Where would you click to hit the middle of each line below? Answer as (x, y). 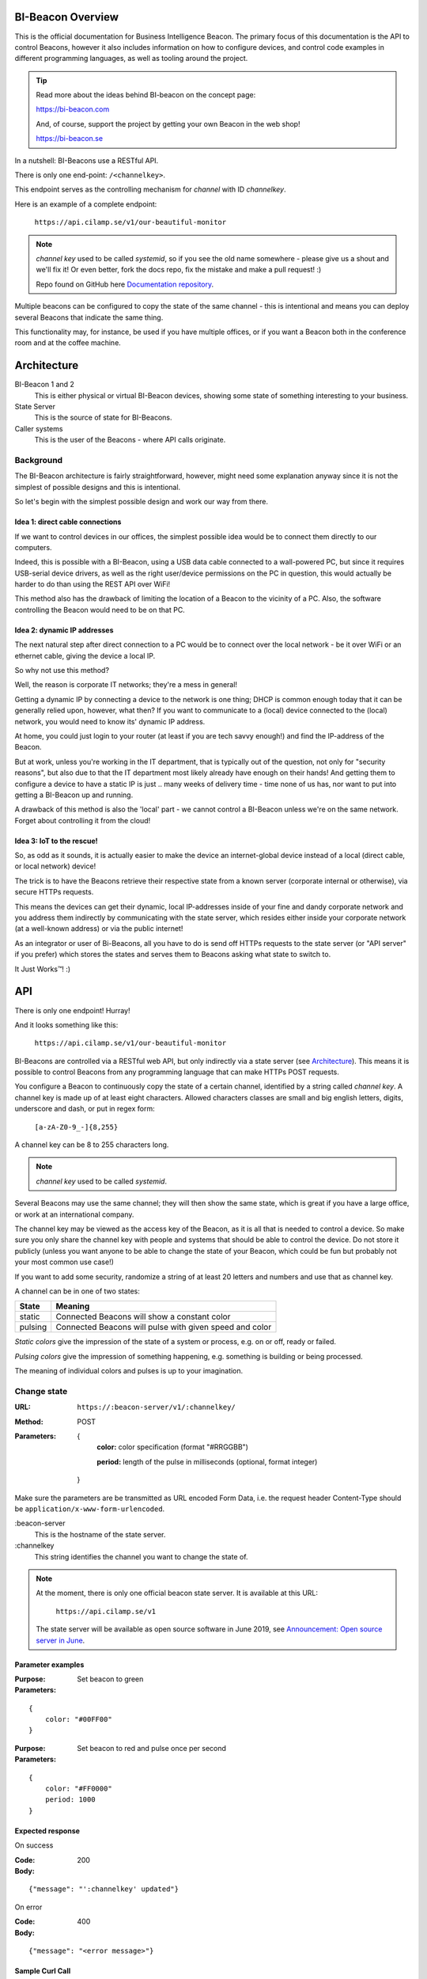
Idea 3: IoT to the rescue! (56, 841)
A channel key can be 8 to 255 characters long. (92, 1145)
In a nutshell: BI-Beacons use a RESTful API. (87, 160)
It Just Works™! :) (43, 969)
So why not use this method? (62, 670)
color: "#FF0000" (78, 1789)
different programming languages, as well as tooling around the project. (131, 59)
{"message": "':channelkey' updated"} (104, 1889)
